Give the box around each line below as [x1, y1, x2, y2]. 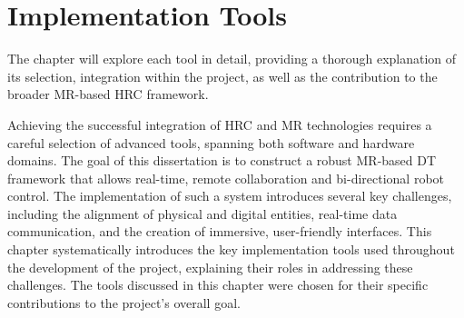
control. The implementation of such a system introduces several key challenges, [7, 186, 452, 205]
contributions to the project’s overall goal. [7, 293, 241, 312]
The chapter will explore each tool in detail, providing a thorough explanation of [7, 49, 457, 68]
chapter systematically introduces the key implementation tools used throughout [7, 240, 455, 259]
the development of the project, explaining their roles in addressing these [7, 257, 413, 276]
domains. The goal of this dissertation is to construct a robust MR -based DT [7, 151, 437, 170]
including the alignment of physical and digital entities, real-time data [7, 204, 398, 223]
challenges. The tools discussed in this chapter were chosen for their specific [7, 275, 429, 294]
